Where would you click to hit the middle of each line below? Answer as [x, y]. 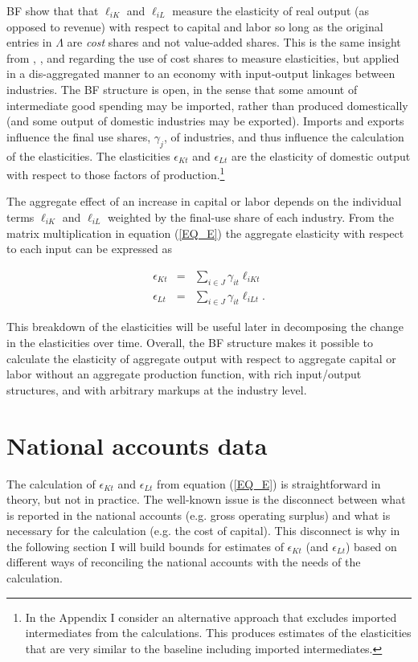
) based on [371, 546]
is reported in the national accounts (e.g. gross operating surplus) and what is [199, 515]
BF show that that [53, 10]
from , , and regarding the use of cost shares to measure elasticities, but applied [203, 57]
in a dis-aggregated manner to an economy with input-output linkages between [201, 74]
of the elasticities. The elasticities [88, 155]
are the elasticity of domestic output [321, 155]
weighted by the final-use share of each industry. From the [251, 217]
